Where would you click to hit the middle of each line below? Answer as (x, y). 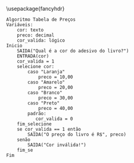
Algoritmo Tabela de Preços (41, 20)
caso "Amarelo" (46, 82)
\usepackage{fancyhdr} (35, 9)
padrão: (37, 113)
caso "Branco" (45, 93)
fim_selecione (34, 124)
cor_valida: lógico (41, 41)
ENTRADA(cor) (33, 56)
